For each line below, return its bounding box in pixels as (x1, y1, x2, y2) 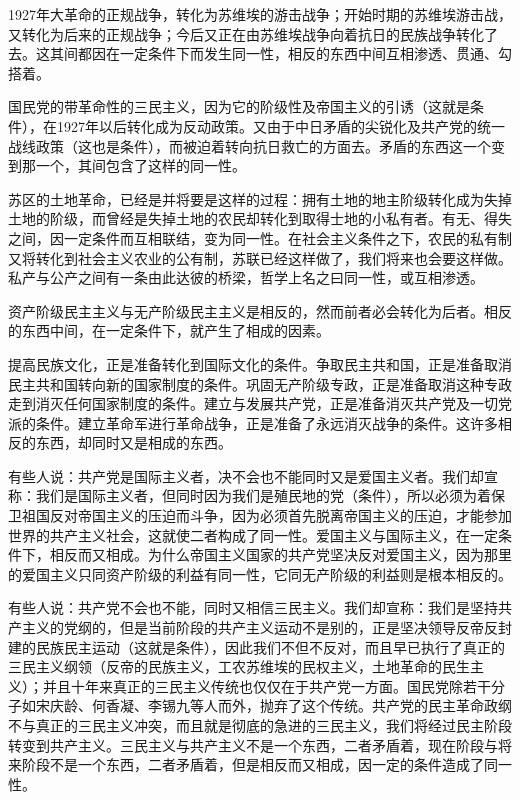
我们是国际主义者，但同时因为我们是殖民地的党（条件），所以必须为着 (35, 485, 491, 506)
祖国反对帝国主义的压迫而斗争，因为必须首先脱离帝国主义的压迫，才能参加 (21, 505, 512, 526)
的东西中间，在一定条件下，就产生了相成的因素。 (8, 320, 330, 341)
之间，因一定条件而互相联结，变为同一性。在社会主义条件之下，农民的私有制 (8, 227, 512, 248)
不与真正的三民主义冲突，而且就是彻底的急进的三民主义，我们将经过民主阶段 (8, 715, 512, 735)
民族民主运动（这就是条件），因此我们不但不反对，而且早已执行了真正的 (35, 636, 505, 657)
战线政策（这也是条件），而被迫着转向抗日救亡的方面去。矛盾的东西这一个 (8, 135, 491, 156)
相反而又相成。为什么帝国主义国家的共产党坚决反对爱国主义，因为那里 (49, 544, 512, 565)
